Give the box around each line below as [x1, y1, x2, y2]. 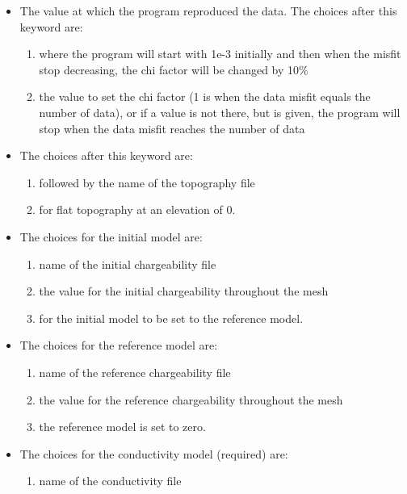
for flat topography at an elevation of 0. [39, 201, 236, 218]
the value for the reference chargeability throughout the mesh [39, 391, 343, 408]
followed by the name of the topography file [39, 174, 255, 190]
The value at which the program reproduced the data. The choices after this [19, 2, 397, 19]
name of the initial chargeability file [39, 255, 216, 272]
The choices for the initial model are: [19, 228, 203, 245]
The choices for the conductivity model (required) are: [19, 445, 288, 462]
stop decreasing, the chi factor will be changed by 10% [39, 61, 308, 77]
